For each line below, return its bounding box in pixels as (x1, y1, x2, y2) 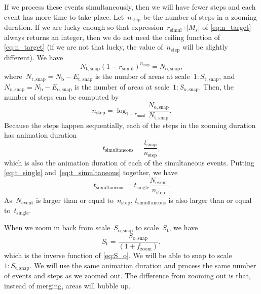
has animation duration (4, 130, 77, 140)
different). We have (4, 52, 63, 62)
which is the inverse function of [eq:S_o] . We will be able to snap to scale (4, 250, 232, 261)
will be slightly (182, 41, 228, 52)
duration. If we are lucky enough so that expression (4, 22, 164, 32)
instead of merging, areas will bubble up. (4, 280, 131, 290)
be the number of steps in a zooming (143, 11, 257, 22)
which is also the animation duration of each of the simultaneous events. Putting (4, 157, 254, 167)
